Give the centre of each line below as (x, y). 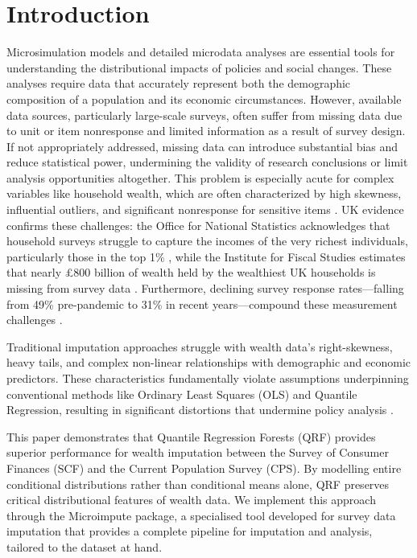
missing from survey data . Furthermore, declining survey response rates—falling (205, 288)
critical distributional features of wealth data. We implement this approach (191, 500)
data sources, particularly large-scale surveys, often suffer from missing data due (204, 115)
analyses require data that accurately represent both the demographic (179, 83)
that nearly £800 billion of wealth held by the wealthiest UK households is (191, 272)
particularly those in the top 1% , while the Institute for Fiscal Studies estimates (206, 256)
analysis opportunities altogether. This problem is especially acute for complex (200, 177)
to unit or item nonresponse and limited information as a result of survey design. (206, 131)
